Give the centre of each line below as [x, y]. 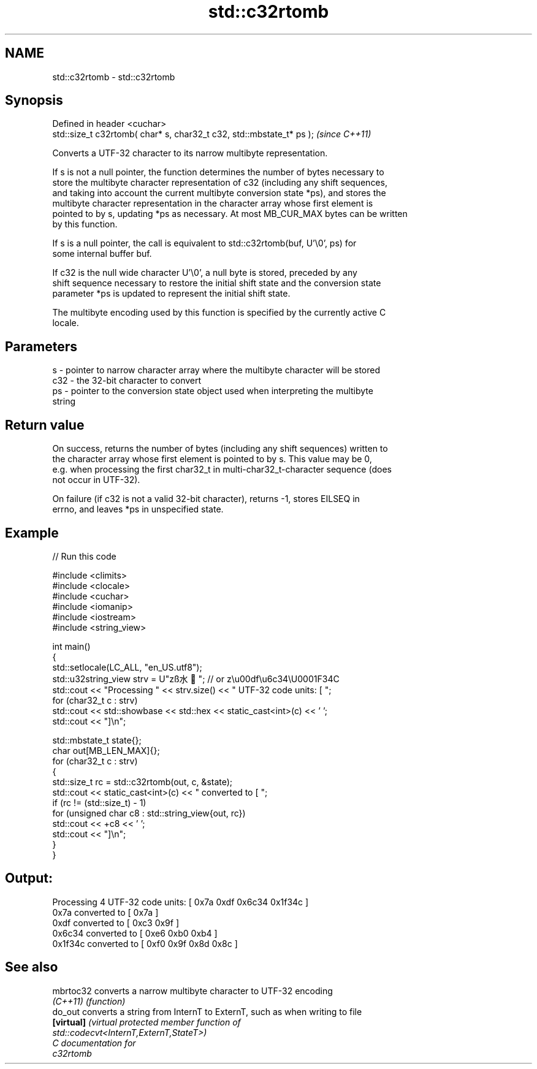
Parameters [41, 346]
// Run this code [84, 556]
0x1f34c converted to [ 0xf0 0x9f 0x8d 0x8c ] [145, 943]
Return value [45, 425]
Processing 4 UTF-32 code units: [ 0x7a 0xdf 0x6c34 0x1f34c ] [181, 902]
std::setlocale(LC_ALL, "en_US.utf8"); [127, 667]
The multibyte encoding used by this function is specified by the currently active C [219, 313]
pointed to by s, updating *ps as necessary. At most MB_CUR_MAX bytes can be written [230, 214]
